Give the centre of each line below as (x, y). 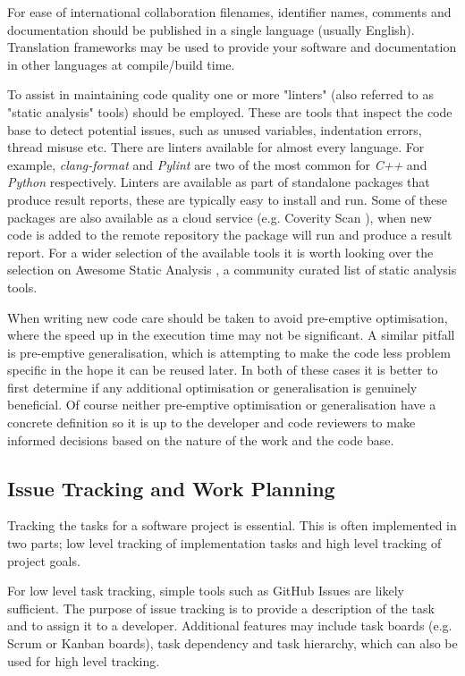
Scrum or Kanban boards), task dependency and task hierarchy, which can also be (232, 643)
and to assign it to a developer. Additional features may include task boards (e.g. (230, 625)
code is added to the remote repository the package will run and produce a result (230, 235)
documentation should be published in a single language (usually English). (211, 29)
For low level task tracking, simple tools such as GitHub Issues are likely (206, 591)
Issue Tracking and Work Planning (171, 488)
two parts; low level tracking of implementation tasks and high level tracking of (224, 543)
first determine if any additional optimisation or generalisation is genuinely (212, 387)
